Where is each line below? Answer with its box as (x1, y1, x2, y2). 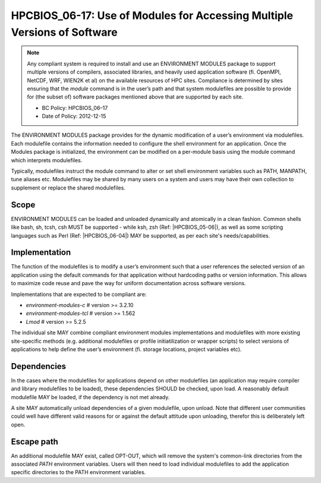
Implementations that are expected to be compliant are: (11, 291, 147, 298)
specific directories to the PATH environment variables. (11, 469, 146, 476)
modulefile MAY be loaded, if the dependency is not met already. (11, 393, 170, 400)
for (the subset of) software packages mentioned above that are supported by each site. (27, 93, 244, 100)
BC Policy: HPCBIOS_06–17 (42, 104, 108, 111)
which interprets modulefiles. (11, 156, 83, 163)
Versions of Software (11, 26, 118, 39)
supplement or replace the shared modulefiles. (11, 184, 126, 191)
